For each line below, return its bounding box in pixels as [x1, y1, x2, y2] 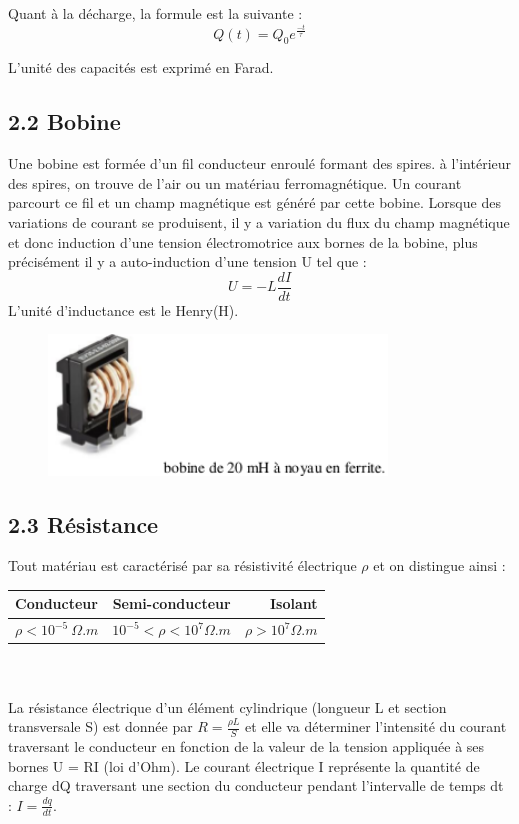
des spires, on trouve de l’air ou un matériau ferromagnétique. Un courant [8, 172, 462, 193]
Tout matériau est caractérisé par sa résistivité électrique [8, 555, 357, 576]
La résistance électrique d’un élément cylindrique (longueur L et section [8, 696, 447, 717]
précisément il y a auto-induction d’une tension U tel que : [8, 251, 367, 272]
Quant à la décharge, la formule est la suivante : [8, 3, 303, 23]
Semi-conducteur [112, 593, 231, 614]
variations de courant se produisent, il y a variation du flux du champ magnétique [8, 211, 510, 232]
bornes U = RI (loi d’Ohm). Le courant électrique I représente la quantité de [8, 755, 480, 776]
